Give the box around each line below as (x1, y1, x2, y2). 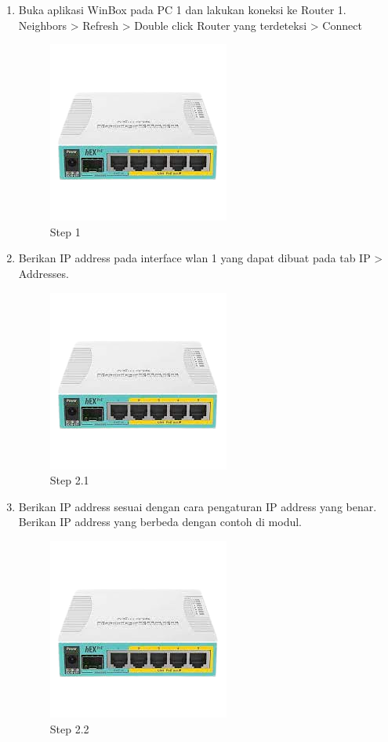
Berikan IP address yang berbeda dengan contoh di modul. (18, 514, 302, 530)
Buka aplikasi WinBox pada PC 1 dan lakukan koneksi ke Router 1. (18, 2, 346, 17)
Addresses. (18, 265, 69, 281)
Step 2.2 (49, 720, 89, 737)
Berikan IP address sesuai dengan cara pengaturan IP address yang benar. (18, 498, 377, 514)
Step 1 (49, 223, 81, 239)
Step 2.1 (49, 472, 89, 488)
